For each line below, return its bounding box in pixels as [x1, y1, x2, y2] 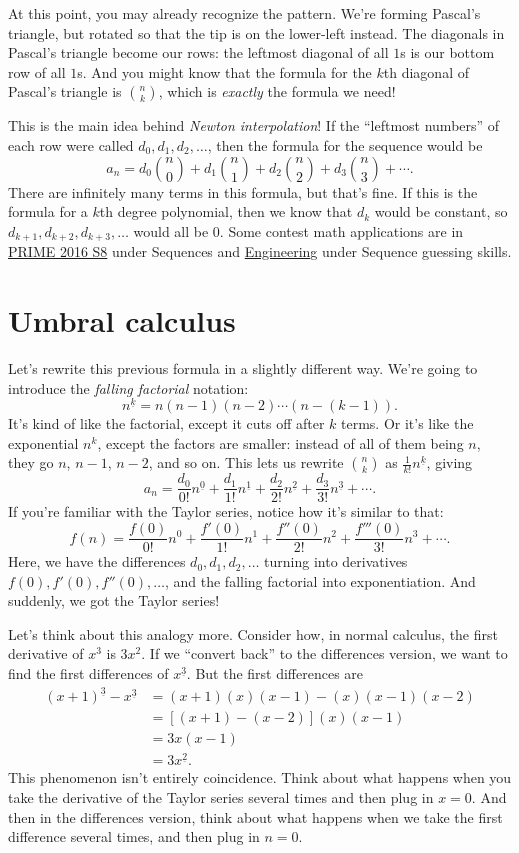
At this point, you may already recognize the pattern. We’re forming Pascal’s [8, 3, 481, 23]
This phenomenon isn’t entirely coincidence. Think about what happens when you [8, 767, 512, 788]
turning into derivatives [264, 551, 408, 572]
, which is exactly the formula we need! [158, 81, 396, 102]
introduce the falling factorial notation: [8, 377, 249, 398]
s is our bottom [400, 42, 495, 63]
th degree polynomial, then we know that [99, 201, 353, 222]
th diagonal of [383, 61, 469, 82]
